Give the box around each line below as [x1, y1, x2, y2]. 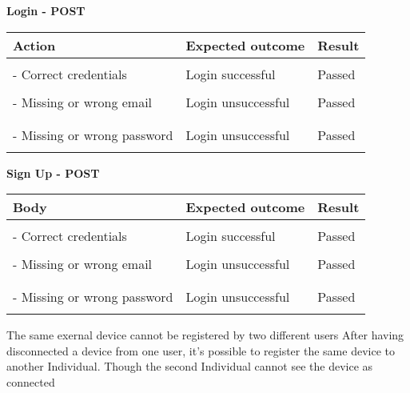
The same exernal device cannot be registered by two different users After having [6, 327, 404, 343]
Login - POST [6, 2, 86, 18]
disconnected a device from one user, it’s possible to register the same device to [6, 342, 395, 359]
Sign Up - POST [6, 164, 100, 181]
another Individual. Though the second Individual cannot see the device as [6, 358, 373, 375]
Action [13, 35, 56, 54]
